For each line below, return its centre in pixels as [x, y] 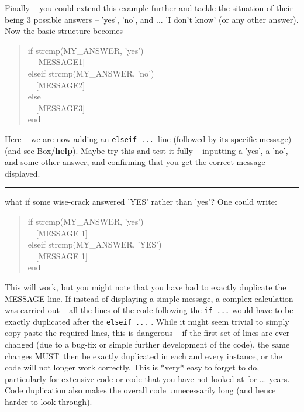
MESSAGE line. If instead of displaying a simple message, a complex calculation [149, 298]
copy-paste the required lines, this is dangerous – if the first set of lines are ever [147, 333]
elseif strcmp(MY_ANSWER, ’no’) [91, 73]
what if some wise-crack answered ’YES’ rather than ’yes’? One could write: [141, 202]
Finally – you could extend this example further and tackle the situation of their [149, 8]
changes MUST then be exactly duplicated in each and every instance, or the [144, 356]
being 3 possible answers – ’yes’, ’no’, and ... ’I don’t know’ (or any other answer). [152, 19]
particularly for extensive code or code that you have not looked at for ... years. [147, 378]
